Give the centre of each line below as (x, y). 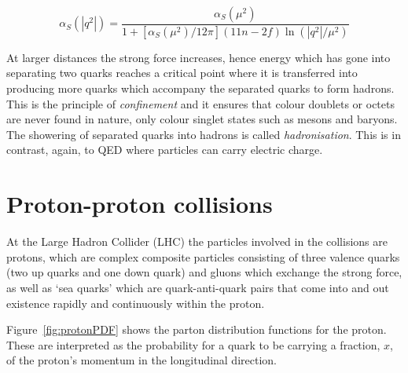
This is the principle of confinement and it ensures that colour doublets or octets (200, 103)
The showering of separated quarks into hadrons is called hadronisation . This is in (204, 134)
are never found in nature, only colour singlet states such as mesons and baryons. (202, 119)
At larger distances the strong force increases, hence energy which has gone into (198, 57)
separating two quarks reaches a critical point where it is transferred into (182, 73)
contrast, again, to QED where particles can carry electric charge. (165, 150)
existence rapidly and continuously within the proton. (136, 303)
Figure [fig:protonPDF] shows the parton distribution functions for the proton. (197, 329)
